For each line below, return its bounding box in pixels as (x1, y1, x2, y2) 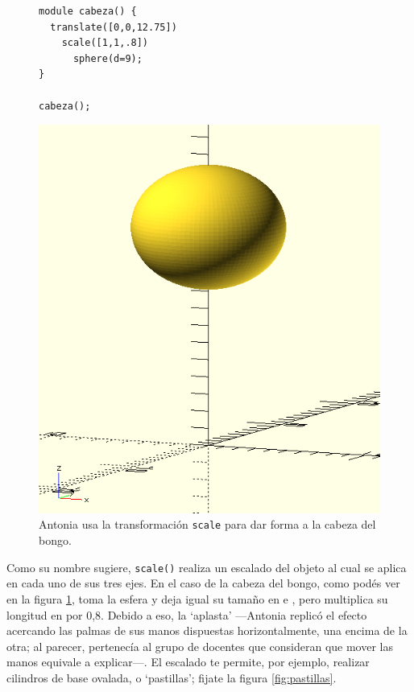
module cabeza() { (39, 6, 137, 17)
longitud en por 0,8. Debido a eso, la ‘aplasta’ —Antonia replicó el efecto (6, 606, 367, 623)
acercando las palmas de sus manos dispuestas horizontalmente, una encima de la (6, 622, 408, 639)
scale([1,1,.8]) (61, 37, 149, 49)
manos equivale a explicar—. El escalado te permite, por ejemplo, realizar (6, 653, 370, 670)
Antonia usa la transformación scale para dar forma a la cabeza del (39, 516, 376, 533)
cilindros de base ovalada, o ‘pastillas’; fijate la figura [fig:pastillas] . (6, 669, 337, 686)
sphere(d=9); (72, 52, 143, 64)
